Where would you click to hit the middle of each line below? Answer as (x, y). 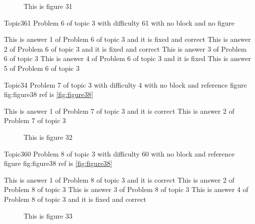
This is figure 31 (48, 6)
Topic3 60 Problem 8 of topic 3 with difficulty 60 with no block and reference (119, 153)
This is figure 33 (48, 215)
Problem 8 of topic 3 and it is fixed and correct (75, 199)
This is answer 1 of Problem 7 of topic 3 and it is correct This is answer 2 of (119, 111)
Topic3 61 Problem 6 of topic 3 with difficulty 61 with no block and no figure (119, 22)
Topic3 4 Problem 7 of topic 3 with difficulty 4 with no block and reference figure (126, 84)
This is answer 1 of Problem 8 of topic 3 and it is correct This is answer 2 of (119, 179)
